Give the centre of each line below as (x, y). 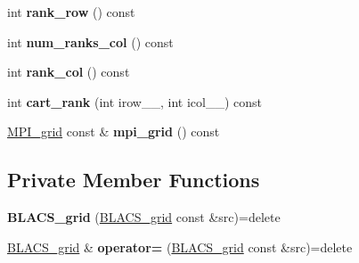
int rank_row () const (71, 12)
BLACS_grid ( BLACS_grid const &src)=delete (144, 217)
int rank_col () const (69, 72)
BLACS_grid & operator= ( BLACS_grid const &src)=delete (180, 247)
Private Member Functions (134, 180)
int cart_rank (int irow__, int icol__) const (135, 101)
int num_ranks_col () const (90, 41)
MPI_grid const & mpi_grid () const (114, 131)
